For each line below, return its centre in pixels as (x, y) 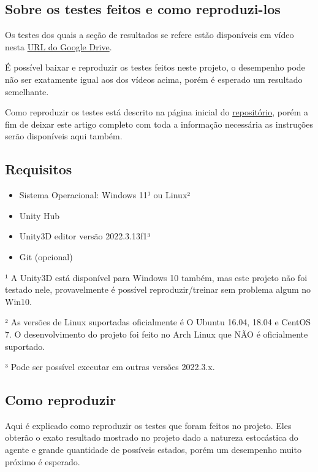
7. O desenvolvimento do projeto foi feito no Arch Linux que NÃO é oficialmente (157, 334)
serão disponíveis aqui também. (64, 136)
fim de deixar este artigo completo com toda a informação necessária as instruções (159, 124)
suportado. (25, 346)
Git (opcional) (46, 256)
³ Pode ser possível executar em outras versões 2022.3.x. (110, 367)
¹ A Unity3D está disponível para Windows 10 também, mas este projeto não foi (156, 277)
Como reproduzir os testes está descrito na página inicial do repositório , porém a (157, 112)
